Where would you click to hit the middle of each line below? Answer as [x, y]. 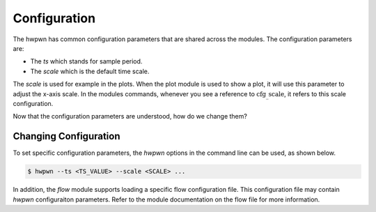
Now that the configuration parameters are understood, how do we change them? [130, 116]
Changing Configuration [66, 136]
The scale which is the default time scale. [90, 71]
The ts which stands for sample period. [86, 61]
